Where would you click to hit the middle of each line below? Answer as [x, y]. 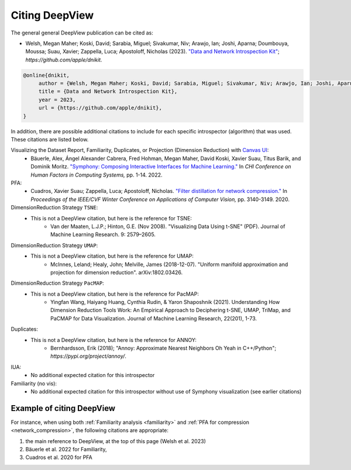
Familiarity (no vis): [34, 383]
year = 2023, [57, 100]
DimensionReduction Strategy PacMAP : [58, 283]
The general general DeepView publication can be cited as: [82, 33]
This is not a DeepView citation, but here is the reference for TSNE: [111, 218]
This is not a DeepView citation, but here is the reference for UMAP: [112, 256]
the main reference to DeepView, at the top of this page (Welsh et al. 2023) [116, 441]
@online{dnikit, [47, 75]
